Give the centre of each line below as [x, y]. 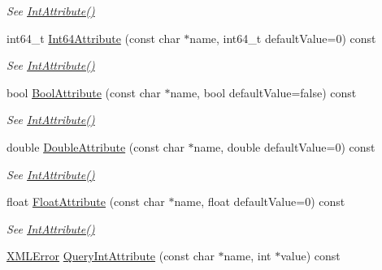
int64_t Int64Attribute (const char [93, 38]
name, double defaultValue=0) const [284, 146]
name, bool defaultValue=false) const [263, 92]
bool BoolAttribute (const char [84, 92]
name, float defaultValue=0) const [260, 201]
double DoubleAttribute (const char [95, 146]
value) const [310, 256]
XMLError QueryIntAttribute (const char [111, 256]
